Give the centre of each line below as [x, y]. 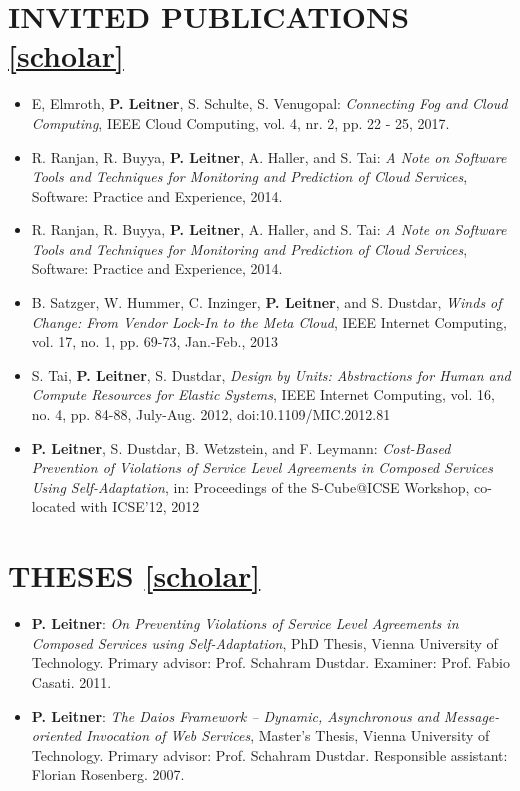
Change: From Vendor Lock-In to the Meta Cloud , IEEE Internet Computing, [269, 321]
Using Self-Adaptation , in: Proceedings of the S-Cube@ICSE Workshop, [250, 486]
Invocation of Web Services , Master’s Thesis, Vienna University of [288, 735]
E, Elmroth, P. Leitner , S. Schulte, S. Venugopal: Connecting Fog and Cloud [269, 103]
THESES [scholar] [134, 575]
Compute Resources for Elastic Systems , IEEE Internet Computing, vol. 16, [263, 394]
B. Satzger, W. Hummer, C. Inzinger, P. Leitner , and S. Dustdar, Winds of [266, 302]
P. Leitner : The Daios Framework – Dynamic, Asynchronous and [235, 715]
